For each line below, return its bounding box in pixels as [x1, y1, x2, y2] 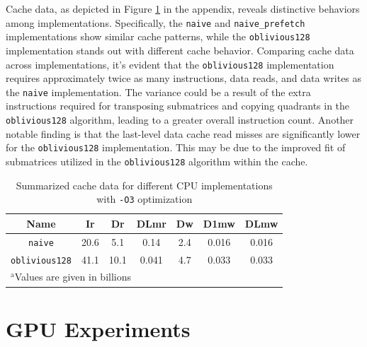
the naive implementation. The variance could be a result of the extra [6, 84, 311, 99]
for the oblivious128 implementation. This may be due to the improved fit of [6, 140, 346, 155]
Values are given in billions [14, 269, 132, 284]
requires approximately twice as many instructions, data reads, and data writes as [6, 71, 362, 86]
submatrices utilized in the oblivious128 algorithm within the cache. [6, 153, 308, 168]
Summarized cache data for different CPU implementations [16, 177, 273, 192]
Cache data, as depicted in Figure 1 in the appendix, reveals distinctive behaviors [6, 1, 360, 16]
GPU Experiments [6, 314, 191, 343]
